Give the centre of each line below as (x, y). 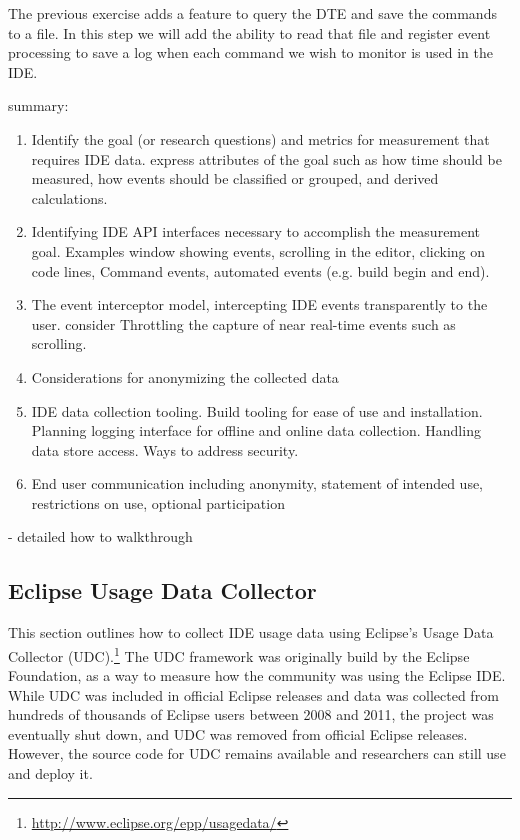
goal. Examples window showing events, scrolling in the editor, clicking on (258, 250)
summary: (38, 105)
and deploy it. (50, 773)
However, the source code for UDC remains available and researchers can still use (257, 753)
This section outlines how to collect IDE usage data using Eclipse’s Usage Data (251, 632)
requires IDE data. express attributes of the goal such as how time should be (266, 158)
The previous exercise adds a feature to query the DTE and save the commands (252, 13)
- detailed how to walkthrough (100, 536)
